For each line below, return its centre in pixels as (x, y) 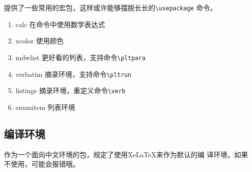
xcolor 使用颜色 (40, 41)
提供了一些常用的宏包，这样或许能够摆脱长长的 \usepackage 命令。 (111, 7)
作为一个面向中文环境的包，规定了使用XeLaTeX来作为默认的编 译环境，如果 (126, 154)
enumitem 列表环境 (45, 107)
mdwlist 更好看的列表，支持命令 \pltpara (81, 57)
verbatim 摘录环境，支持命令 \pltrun (73, 74)
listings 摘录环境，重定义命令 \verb (70, 90)
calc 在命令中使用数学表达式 (60, 24)
